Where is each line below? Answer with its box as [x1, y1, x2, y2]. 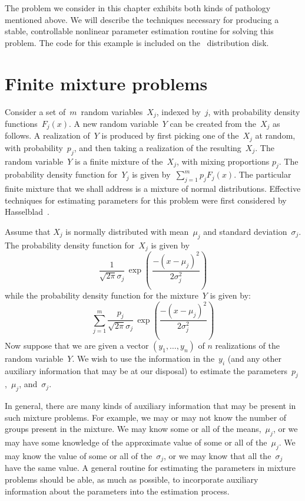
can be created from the [170, 117, 256, 129]
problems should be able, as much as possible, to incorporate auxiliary [5, 473, 258, 485]
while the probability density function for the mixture [5, 289, 198, 302]
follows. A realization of [5, 129, 90, 142]
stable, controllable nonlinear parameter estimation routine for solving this [5, 25, 274, 37]
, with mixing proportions [176, 155, 270, 167]
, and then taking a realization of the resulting [74, 141, 241, 153]
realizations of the [215, 339, 280, 351]
